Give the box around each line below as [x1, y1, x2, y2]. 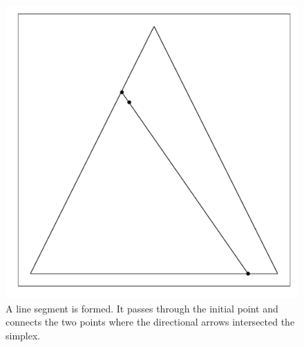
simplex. [6, 328, 41, 342]
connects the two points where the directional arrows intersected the [6, 315, 295, 329]
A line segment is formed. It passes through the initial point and [6, 301, 278, 315]
